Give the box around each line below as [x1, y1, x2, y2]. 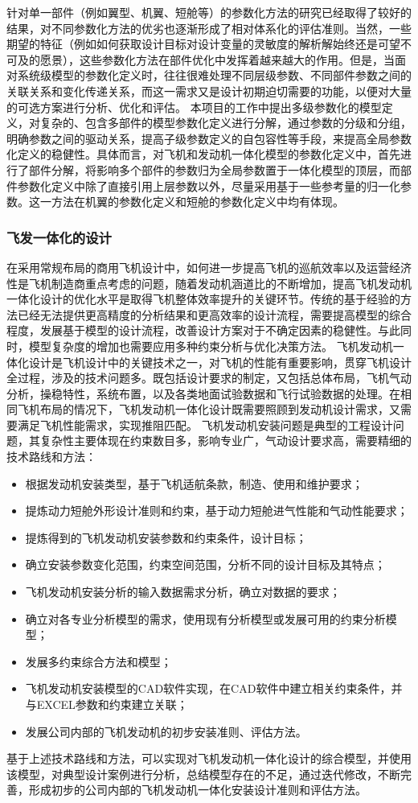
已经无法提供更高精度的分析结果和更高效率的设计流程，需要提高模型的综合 [17, 306, 412, 323]
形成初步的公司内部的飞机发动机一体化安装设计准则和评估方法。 [28, 781, 367, 798]
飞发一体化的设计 [6, 227, 112, 247]
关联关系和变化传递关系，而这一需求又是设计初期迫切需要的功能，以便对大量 [6, 82, 412, 99]
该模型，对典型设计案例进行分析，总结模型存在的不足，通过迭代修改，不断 [6, 765, 400, 782]
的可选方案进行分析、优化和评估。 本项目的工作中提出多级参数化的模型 [6, 98, 382, 115]
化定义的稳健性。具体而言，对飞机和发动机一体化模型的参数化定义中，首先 [6, 146, 400, 163]
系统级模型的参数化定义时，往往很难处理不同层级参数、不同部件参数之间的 [17, 67, 412, 84]
